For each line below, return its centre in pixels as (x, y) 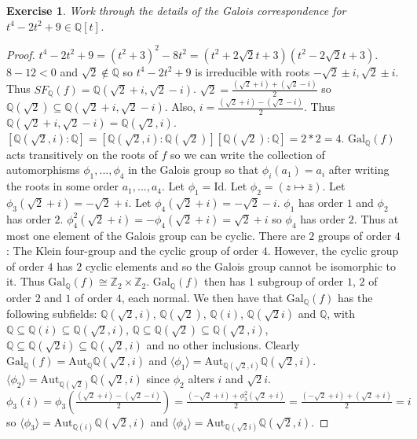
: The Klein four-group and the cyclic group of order (133, 251)
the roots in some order (62, 186)
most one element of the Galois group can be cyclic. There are (156, 235)
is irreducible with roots (252, 71)
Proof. (21, 54)
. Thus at (376, 218)
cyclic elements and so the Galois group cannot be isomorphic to (241, 266)
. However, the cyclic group (333, 251)
